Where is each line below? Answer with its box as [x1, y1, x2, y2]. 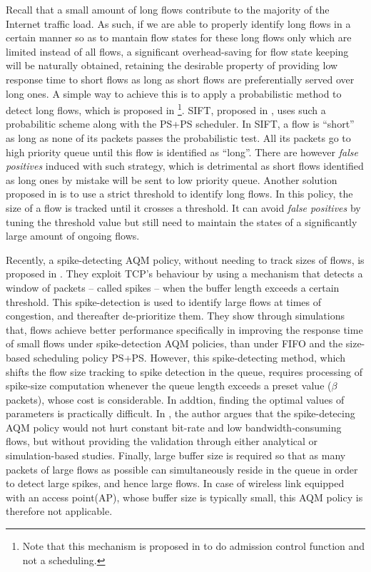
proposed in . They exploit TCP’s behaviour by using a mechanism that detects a [6, 266, 363, 281]
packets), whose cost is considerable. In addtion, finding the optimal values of [6, 392, 345, 407]
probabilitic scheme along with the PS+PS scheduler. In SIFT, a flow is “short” [6, 116, 355, 131]
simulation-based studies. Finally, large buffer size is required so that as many [6, 448, 346, 463]
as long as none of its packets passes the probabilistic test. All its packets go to [6, 131, 351, 145]
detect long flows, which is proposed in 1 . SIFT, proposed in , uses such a [6, 101, 326, 117]
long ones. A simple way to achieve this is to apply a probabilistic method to [6, 86, 342, 101]
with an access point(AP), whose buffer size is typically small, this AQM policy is [6, 489, 363, 504]
